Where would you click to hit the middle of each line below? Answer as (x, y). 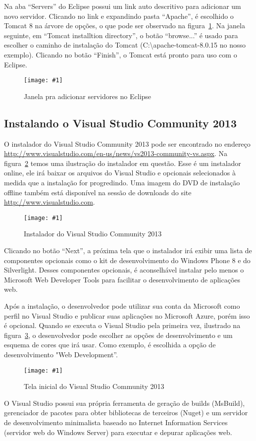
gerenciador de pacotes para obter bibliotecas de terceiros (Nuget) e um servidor (126, 413)
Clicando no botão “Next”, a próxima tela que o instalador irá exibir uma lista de (128, 250)
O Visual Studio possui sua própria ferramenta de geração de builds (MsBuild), (125, 403)
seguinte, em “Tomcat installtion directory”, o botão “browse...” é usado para (121, 35)
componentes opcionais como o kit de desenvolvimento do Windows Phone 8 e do (127, 260)
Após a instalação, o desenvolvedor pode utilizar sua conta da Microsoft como (122, 305)
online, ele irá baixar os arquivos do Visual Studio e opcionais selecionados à (120, 173)
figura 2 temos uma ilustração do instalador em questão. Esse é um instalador (123, 163)
